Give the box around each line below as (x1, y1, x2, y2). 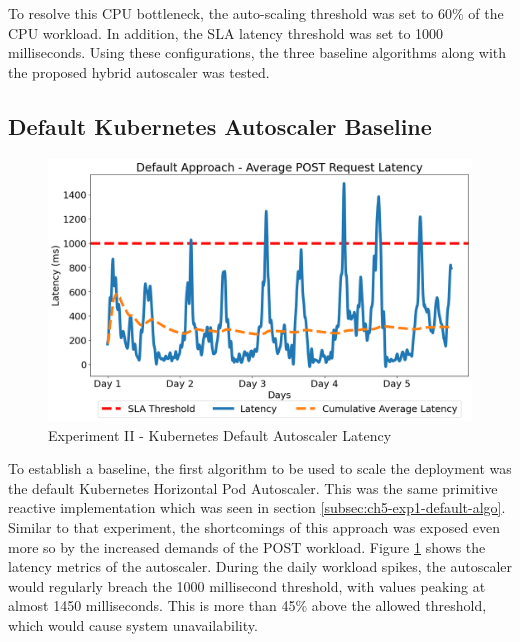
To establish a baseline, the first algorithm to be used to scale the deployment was (8, 458, 512, 479)
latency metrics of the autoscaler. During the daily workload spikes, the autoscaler (8, 556, 512, 577)
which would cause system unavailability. (8, 615, 258, 636)
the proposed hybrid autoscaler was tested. (8, 61, 270, 82)
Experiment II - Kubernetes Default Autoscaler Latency (48, 424, 392, 445)
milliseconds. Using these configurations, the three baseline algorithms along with (8, 42, 507, 63)
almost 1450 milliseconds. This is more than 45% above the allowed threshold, (8, 595, 487, 616)
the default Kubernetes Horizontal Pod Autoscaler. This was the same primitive (8, 477, 498, 498)
